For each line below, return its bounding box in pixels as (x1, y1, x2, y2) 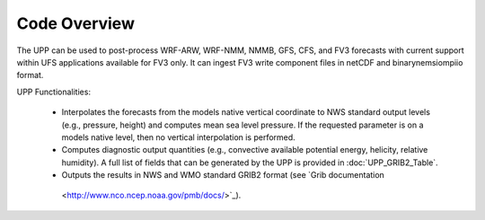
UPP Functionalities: (16, 86, 92, 97)
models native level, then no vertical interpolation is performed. (61, 131, 295, 143)
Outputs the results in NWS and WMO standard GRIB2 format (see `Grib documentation (61, 170, 385, 180)
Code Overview (16, 13, 135, 33)
